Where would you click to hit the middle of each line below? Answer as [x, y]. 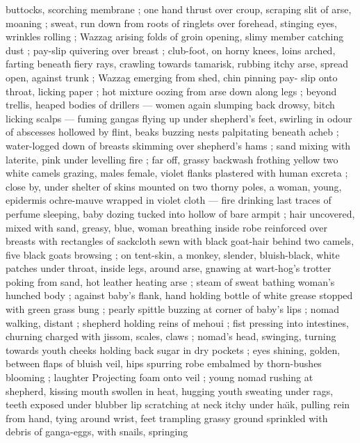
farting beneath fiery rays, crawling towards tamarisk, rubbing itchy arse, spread [177, 64]
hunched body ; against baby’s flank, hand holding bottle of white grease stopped [179, 295]
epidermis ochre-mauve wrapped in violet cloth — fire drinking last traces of [169, 200]
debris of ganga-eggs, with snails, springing [97, 432]
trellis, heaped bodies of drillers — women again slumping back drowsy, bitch [170, 105]
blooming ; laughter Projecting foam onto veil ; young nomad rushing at [159, 377]
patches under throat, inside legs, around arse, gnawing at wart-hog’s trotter [169, 268]
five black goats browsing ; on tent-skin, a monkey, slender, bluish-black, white [173, 254]
